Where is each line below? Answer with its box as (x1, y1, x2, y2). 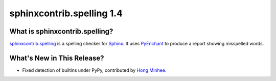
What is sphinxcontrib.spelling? (9, 27, 113, 36)
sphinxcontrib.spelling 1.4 (9, 8, 123, 19)
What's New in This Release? (9, 53, 104, 62)
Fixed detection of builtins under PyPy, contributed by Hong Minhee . (22, 67, 167, 73)
